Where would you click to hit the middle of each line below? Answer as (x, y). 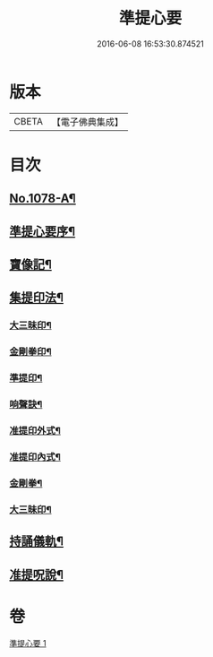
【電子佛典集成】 (87, 122)
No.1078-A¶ (43, 199)
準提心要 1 (28, 643)
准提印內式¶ (35, 456)
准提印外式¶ (35, 431)
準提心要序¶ (43, 231)
